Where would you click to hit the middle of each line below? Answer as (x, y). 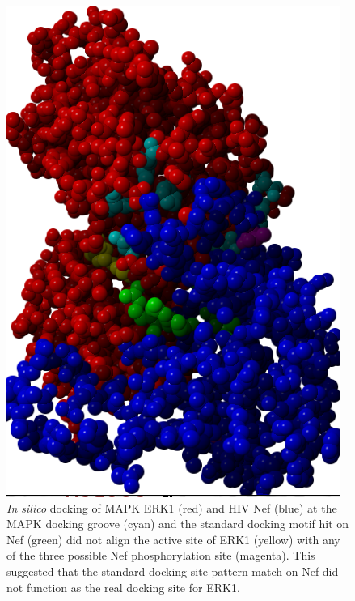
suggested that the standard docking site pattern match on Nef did (173, 571)
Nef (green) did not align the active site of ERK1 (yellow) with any (173, 539)
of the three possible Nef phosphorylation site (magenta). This (161, 555)
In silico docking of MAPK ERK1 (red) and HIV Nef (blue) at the (172, 507)
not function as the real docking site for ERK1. (123, 587)
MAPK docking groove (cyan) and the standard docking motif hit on (178, 524)
